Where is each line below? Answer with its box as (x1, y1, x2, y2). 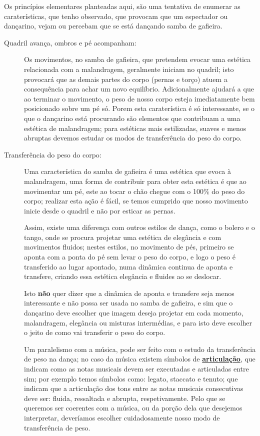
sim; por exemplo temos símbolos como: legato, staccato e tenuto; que (24, 373, 238, 383)
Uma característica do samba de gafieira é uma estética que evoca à (24, 166, 231, 176)
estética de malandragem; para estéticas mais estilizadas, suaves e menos (24, 122, 246, 133)
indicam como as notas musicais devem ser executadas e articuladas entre (24, 363, 249, 373)
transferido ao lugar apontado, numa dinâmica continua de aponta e (24, 261, 233, 271)
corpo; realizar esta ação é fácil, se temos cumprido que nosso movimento (24, 195, 248, 206)
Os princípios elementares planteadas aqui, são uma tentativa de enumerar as (4, 1, 240, 11)
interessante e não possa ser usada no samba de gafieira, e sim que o (24, 297, 233, 308)
